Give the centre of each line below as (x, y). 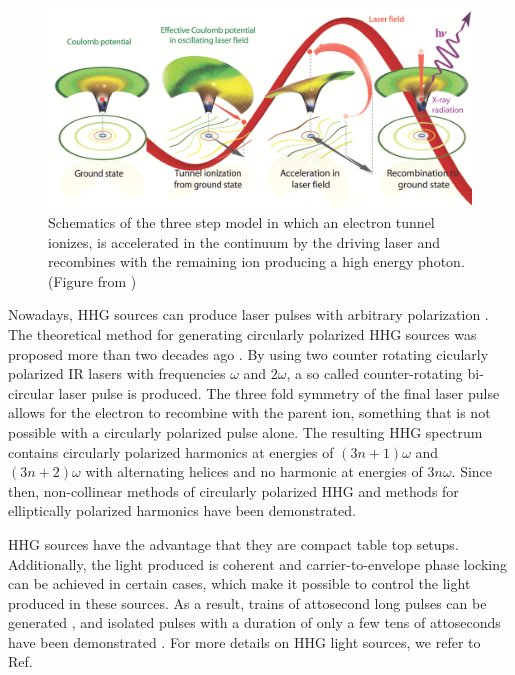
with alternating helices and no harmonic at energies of (254, 471)
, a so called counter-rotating (374, 373)
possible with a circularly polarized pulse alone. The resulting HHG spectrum (245, 431)
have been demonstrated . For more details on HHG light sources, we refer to (244, 641)
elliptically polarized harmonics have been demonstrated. (182, 510)
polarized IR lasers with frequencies (117, 373)
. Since (472, 471)
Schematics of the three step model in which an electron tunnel (241, 222)
